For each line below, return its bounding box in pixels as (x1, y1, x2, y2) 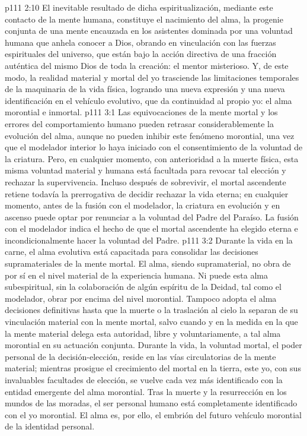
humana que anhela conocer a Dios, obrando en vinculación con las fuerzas (5, 36, 276, 48)
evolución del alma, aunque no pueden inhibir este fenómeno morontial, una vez (5, 129, 295, 141)
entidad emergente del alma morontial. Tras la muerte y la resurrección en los (5, 385, 287, 397)
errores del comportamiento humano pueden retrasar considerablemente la (5, 117, 274, 129)
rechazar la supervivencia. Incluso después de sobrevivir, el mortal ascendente (5, 175, 286, 188)
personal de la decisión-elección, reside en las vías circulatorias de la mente (5, 350, 276, 362)
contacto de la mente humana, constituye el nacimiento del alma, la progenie (5, 12, 283, 25)
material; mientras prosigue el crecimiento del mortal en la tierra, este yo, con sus (5, 362, 301, 374)
